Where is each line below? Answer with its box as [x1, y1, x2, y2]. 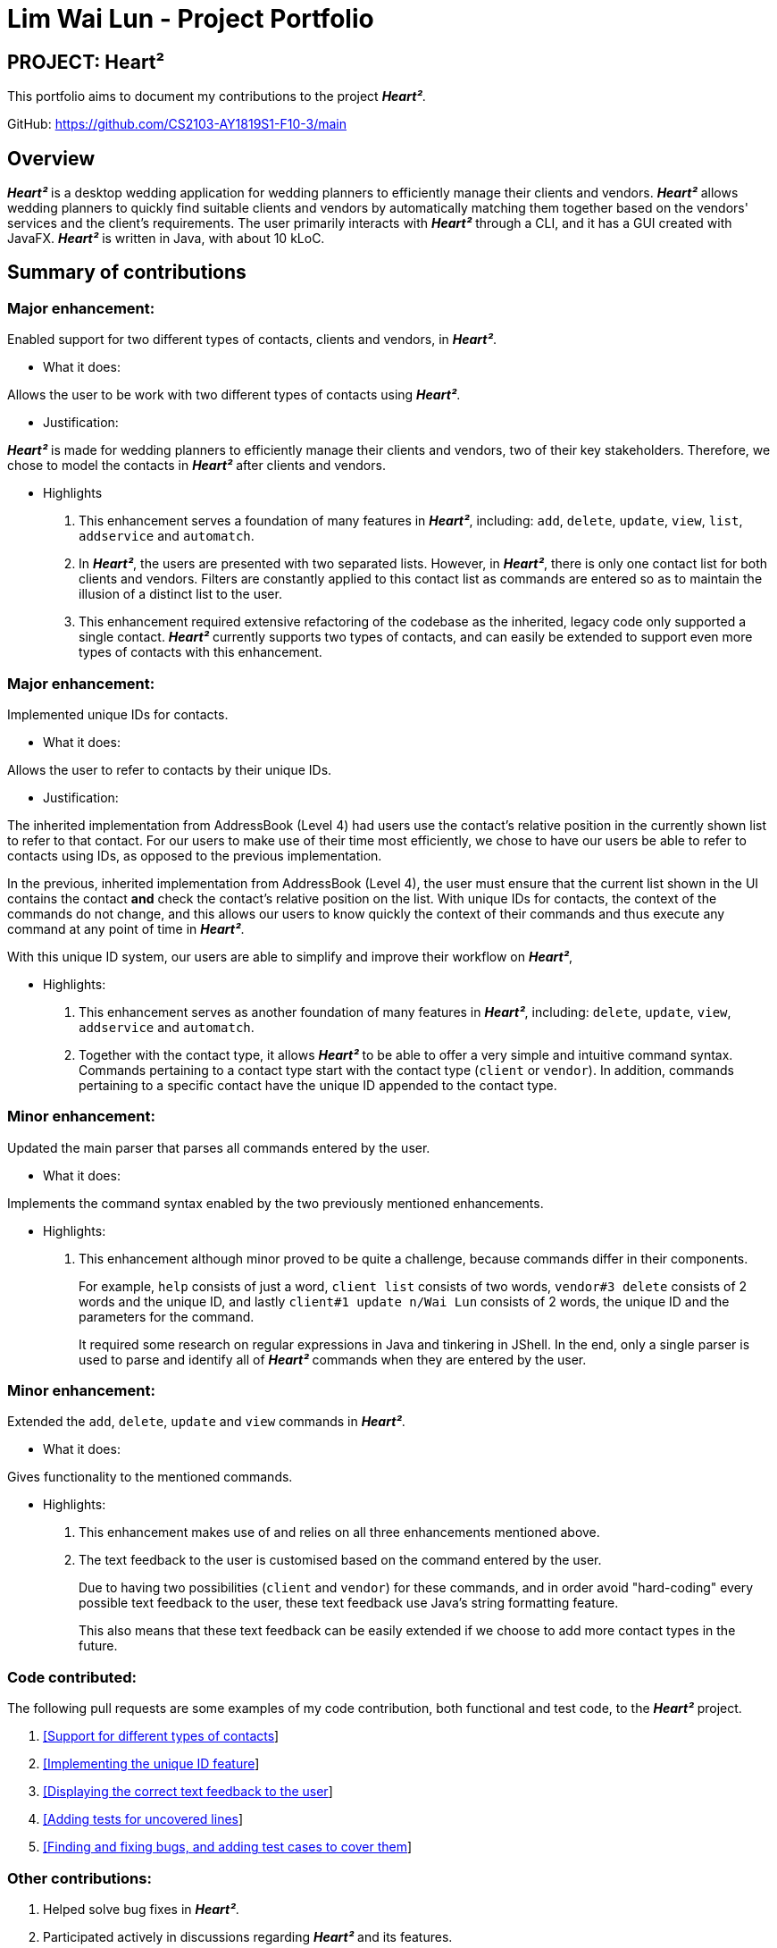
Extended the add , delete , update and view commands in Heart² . [7, 1414, 405, 1430]
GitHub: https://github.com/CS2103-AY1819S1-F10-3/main [7, 116, 347, 132]
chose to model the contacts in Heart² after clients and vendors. [7, 458, 386, 474]
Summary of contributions [7, 261, 246, 284]
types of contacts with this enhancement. [79, 644, 322, 660]
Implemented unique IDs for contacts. [7, 706, 229, 722]
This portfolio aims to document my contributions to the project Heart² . [7, 88, 426, 105]
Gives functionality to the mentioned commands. [7, 1469, 293, 1485]
